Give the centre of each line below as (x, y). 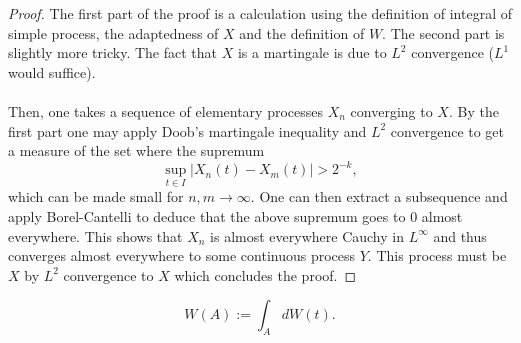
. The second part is (443, 32)
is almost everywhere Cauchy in (307, 235)
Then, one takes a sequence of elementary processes (165, 110)
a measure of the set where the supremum (136, 150)
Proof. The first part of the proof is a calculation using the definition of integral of (260, 13)
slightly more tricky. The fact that (112, 52)
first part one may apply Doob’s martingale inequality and (187, 130)
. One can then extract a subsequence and (379, 196)
